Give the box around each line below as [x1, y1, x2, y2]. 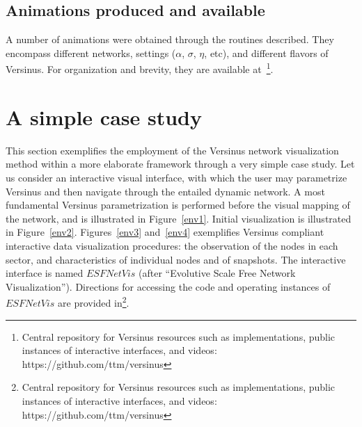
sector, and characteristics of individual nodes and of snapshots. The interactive [6, 252, 346, 266]
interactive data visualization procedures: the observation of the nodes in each [6, 238, 338, 252]
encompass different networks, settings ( [6, 45, 176, 60]
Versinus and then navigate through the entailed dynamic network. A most [6, 184, 325, 198]
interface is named [6, 266, 84, 280]
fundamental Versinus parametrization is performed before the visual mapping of [6, 198, 350, 212]
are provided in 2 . [58, 293, 129, 309]
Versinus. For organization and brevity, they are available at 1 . [6, 60, 274, 76]
